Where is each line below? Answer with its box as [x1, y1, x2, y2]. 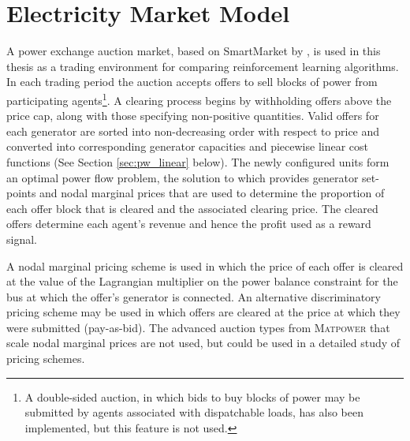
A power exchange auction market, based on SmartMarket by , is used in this [6, 43, 381, 59]
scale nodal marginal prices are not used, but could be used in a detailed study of [6, 334, 401, 351]
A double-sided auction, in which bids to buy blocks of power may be [24, 388, 360, 405]
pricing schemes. [6, 350, 85, 367]
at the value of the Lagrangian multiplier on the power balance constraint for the [6, 273, 398, 290]
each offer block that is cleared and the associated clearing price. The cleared [6, 200, 378, 216]
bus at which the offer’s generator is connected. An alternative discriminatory [6, 288, 381, 305]
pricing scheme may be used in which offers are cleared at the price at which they [6, 304, 401, 320]
